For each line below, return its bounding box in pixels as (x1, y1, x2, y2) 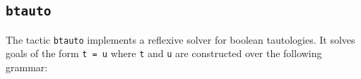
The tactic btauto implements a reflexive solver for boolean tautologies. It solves (6, 32, 355, 47)
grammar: (6, 60, 48, 75)
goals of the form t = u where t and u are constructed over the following (6, 46, 322, 61)
